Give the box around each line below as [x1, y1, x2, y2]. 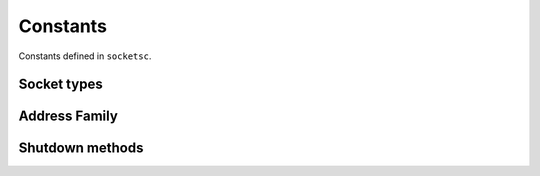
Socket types [18, 76, 104, 93]
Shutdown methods [18, 140, 144, 157]
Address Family [18, 108, 119, 125]
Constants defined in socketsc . [18, 50, 152, 62]
